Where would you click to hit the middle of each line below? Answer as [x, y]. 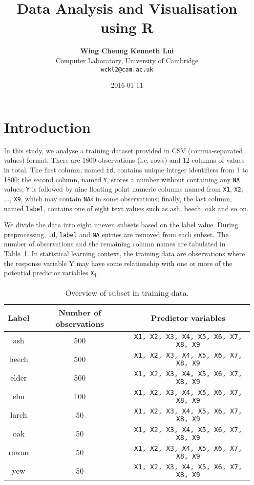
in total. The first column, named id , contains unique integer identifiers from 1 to [126, 169]
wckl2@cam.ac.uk [127, 69]
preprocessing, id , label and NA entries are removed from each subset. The [116, 234]
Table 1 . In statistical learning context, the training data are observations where [125, 253]
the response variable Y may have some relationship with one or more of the [118, 263]
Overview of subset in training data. [127, 292]
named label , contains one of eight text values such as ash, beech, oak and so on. [126, 208]
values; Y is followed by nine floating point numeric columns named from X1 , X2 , [124, 189]
